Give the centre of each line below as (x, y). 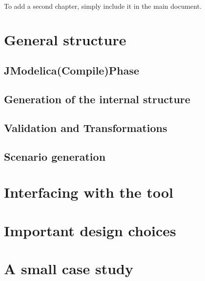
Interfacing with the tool (89, 192)
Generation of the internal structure (97, 99)
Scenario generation (55, 156)
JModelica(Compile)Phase (72, 70)
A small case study (69, 269)
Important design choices (90, 230)
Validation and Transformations (86, 127)
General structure (65, 39)
